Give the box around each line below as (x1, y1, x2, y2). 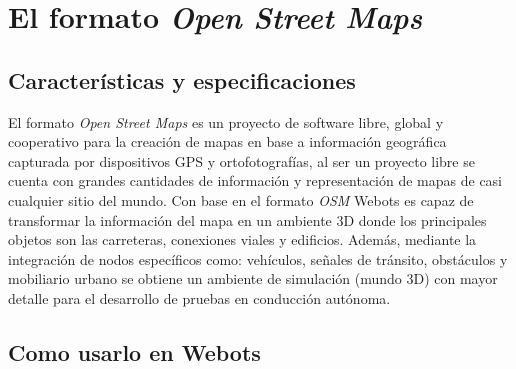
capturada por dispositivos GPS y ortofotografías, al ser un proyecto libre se (8, 150, 475, 171)
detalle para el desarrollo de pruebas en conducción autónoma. (8, 287, 391, 308)
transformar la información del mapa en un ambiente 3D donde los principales (8, 209, 487, 230)
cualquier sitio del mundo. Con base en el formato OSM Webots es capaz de (8, 189, 474, 210)
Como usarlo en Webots (8, 336, 261, 367)
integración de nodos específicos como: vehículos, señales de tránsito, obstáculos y (8, 248, 508, 269)
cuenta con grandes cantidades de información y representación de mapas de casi (8, 170, 503, 191)
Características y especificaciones (8, 64, 356, 95)
